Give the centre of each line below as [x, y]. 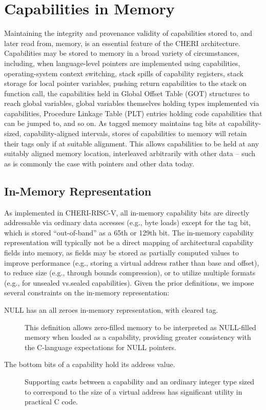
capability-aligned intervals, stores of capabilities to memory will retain [135, 133]
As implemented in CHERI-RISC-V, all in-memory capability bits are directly [127, 212]
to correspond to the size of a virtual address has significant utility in [134, 391]
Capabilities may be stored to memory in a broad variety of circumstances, [122, 53]
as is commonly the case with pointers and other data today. [99, 163]
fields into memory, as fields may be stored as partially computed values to [121, 253]
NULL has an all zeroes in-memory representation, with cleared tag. [111, 309]
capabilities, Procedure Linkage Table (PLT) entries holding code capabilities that [133, 113]
